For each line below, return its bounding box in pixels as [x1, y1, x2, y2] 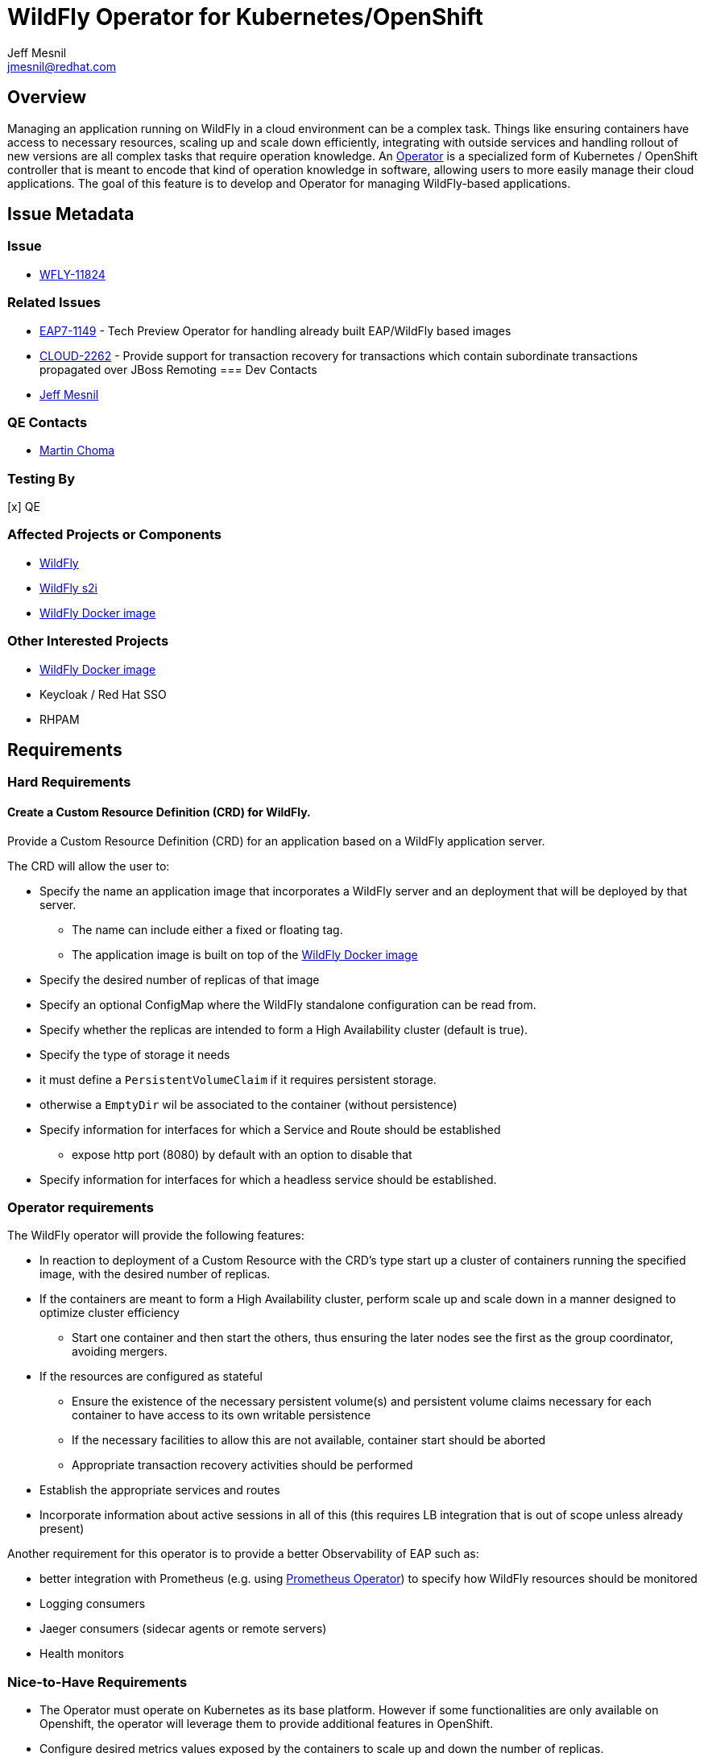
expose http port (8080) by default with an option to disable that [72, 1147, 412, 1161]
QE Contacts [7, 413, 88, 430]
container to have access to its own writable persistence [72, 1408, 371, 1423]
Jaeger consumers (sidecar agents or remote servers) [39, 1622, 327, 1636]
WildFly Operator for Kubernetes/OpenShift [7, 3, 483, 31]
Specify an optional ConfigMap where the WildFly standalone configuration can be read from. [39, 997, 536, 1011]
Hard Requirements [7, 774, 131, 791]
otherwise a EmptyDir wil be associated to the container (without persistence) [39, 1097, 458, 1111]
